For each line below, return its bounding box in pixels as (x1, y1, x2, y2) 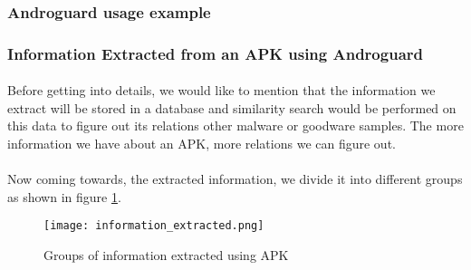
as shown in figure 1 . (7, 187, 121, 206)
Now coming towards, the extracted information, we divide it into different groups (7, 169, 463, 188)
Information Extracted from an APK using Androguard (7, 42, 423, 64)
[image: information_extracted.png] (43, 219, 264, 233)
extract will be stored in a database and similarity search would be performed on (7, 98, 457, 117)
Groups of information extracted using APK (43, 246, 289, 265)
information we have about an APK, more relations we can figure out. (7, 134, 396, 153)
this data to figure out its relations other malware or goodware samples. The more (7, 116, 464, 135)
